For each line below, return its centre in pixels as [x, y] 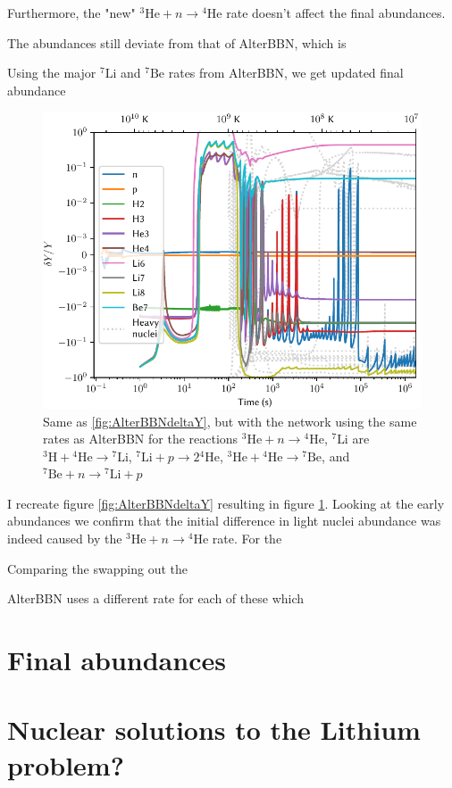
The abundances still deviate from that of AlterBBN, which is [177, 42]
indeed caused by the [65, 539]
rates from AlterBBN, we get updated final [286, 73]
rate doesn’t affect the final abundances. [336, 12]
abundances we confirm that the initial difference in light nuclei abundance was [224, 521]
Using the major [52, 73]
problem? [66, 764]
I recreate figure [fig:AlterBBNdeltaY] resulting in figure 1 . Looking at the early [226, 503]
